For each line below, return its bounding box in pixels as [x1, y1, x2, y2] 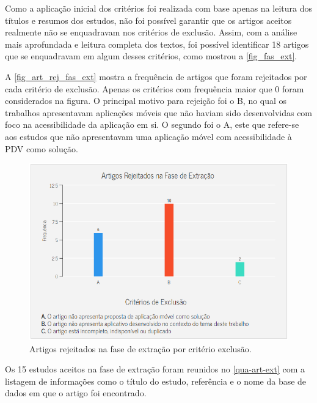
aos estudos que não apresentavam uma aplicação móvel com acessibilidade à [5, 130, 292, 142]
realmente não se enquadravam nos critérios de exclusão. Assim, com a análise [5, 26, 297, 39]
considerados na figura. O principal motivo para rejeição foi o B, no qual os [5, 94, 287, 107]
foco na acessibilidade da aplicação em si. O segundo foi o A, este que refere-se [5, 118, 299, 131]
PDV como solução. [5, 142, 78, 155]
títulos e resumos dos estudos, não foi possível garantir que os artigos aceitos [5, 13, 292, 26]
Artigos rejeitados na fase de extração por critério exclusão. [29, 342, 252, 355]
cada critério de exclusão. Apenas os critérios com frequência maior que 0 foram [5, 82, 304, 95]
